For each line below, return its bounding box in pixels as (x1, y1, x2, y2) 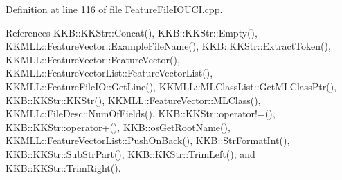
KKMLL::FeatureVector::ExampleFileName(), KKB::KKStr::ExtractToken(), (6, 39, 331, 53)
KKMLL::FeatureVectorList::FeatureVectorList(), (6, 66, 213, 80)
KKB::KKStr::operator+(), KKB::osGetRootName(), (6, 119, 231, 134)
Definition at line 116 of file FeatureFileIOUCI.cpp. (6, 2, 223, 16)
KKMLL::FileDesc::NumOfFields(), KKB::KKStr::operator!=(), (6, 106, 276, 121)
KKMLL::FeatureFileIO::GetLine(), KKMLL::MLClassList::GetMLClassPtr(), (6, 79, 337, 93)
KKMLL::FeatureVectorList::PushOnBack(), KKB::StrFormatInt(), (6, 133, 290, 148)
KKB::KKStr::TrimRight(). (6, 160, 121, 174)
